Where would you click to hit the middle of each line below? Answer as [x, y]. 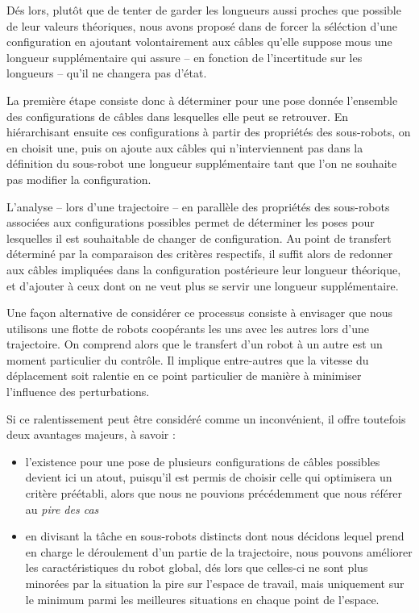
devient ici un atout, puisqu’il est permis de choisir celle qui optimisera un [209, 477]
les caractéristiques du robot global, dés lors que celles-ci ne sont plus [197, 567]
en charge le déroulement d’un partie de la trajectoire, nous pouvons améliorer [219, 551]
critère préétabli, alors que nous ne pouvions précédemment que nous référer [214, 493]
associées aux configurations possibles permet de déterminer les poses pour [191, 222]
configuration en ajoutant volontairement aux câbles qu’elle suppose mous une [199, 42]
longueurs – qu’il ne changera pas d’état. [107, 73]
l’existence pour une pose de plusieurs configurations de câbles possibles [203, 461]
